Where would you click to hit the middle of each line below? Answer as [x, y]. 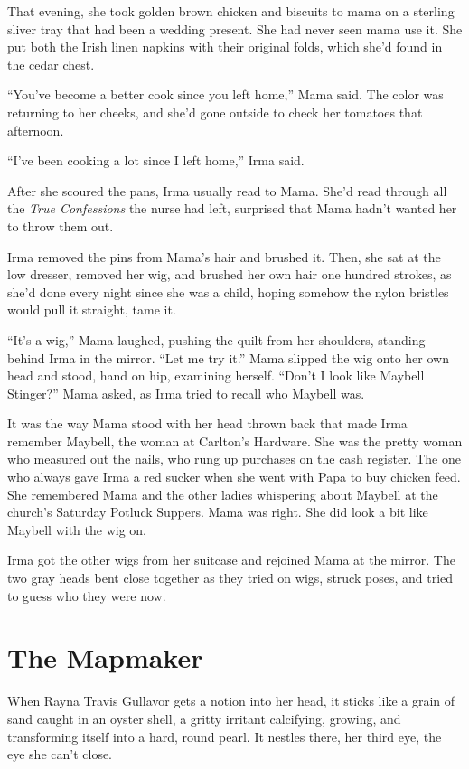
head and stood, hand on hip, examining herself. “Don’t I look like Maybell [216, 375]
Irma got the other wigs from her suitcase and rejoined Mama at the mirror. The [231, 560]
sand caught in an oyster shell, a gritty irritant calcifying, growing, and [204, 718]
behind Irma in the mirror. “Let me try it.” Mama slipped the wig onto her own [228, 357]
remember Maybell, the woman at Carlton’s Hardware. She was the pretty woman [235, 441]
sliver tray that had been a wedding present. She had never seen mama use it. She [235, 28]
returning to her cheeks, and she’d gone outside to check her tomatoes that [215, 112]
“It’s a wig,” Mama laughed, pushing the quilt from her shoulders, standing [216, 339]
